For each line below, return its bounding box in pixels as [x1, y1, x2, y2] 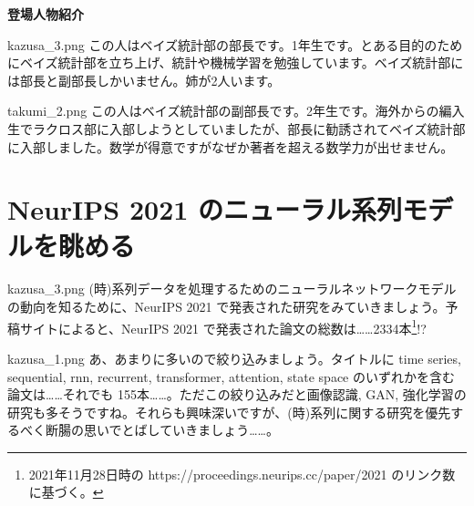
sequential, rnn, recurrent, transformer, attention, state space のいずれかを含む [7, 367, 455, 386]
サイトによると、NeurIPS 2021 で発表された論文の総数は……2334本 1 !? [19, 315, 427, 337]
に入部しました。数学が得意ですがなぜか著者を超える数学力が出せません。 [7, 137, 454, 156]
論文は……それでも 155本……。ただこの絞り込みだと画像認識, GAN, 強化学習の [7, 385, 467, 404]
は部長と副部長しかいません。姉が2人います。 [7, 70, 281, 89]
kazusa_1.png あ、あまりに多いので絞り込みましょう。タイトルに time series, [7, 348, 461, 367]
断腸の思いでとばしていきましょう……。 [45, 420, 279, 439]
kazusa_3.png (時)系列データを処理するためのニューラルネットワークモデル [7, 279, 457, 298]
